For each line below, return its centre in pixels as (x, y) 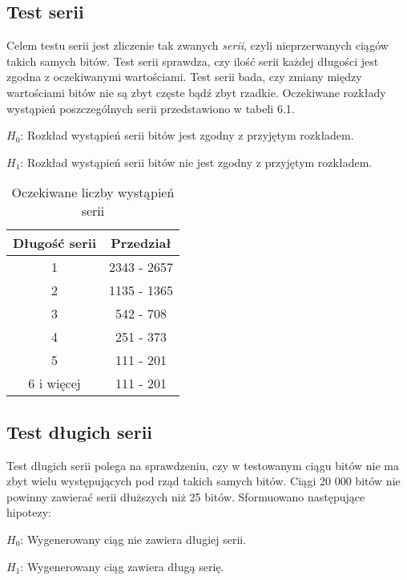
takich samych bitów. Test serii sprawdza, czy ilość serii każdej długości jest (193, 61)
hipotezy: (29, 512)
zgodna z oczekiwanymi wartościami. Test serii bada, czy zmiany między (184, 77)
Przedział (141, 243)
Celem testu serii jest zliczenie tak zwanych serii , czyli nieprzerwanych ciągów (197, 45)
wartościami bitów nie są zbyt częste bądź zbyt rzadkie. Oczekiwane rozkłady (196, 92)
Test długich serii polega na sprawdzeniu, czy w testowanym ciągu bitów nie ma (203, 465)
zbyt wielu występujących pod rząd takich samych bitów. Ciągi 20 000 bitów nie (203, 481)
